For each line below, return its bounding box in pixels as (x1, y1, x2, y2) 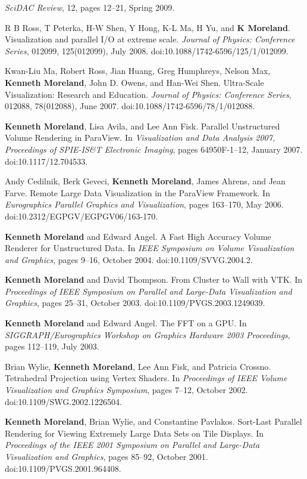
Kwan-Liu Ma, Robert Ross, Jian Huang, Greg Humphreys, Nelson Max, (5, 64, 271, 77)
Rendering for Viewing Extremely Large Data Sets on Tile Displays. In (5, 427, 264, 439)
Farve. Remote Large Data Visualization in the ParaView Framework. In (5, 186, 270, 199)
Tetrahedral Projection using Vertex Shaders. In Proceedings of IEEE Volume (5, 372, 287, 384)
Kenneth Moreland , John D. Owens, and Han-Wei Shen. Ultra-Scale (5, 76, 264, 88)
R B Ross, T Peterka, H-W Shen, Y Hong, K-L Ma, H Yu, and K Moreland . (5, 21, 290, 33)
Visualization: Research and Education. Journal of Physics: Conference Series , (5, 88, 292, 100)
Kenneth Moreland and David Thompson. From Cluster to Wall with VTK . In (5, 273, 302, 286)
